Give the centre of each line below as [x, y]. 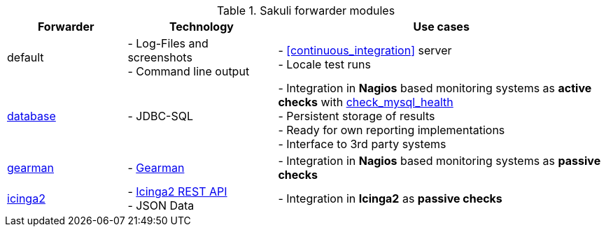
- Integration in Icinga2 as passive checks [390, 198]
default [26, 57]
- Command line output [189, 71]
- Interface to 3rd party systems [362, 144]
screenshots [160, 57]
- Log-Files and [168, 43]
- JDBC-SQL [160, 116]
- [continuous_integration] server [365, 50]
